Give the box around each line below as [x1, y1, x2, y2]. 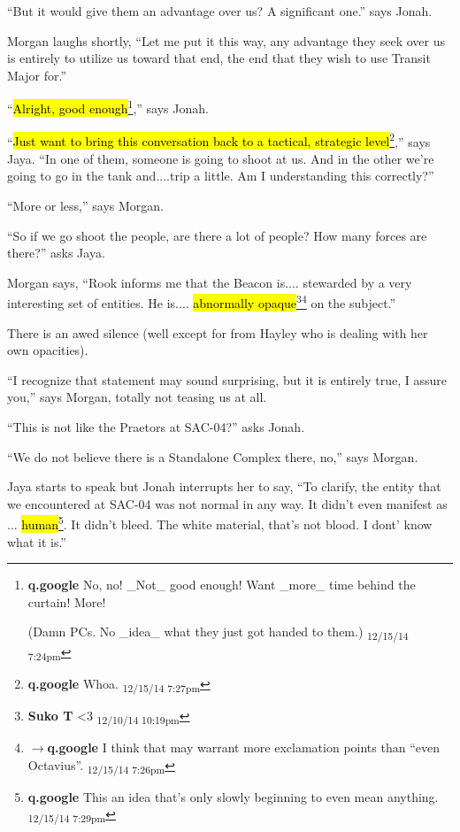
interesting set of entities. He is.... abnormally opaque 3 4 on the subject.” [7, 291, 396, 312]
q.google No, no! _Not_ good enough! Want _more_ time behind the [27, 575, 416, 594]
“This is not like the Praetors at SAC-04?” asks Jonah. [7, 418, 305, 436]
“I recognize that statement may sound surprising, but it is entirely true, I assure [7, 370, 447, 389]
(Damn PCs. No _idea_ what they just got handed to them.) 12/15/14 [27, 622, 409, 643]
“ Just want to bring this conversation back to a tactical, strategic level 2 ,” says [7, 129, 431, 150]
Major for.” [7, 65, 66, 84]
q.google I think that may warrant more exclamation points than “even [47, 737, 440, 756]
